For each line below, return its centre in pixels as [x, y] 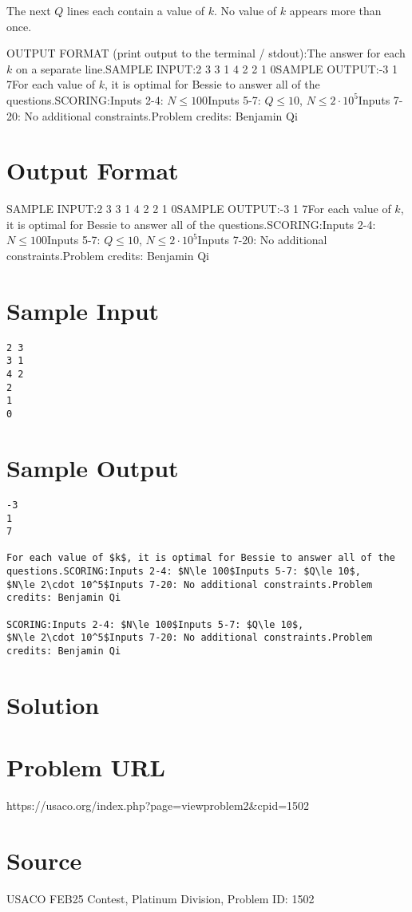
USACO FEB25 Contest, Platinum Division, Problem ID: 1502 [160, 898]
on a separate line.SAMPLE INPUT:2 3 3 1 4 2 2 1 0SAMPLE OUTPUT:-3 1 [207, 68]
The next [29, 10]
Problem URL [86, 767]
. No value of [245, 10]
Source [44, 860]
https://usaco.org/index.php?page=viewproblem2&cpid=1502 [158, 805]
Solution [53, 704]
